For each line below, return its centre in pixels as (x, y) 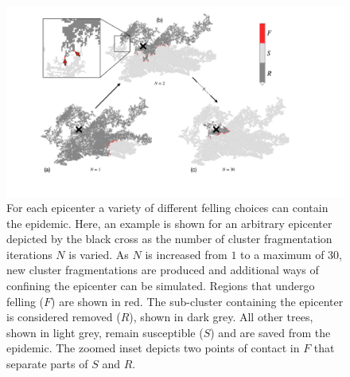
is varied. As (99, 254)
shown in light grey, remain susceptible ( (105, 332)
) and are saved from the (270, 332)
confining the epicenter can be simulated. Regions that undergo (161, 286)
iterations (29, 254)
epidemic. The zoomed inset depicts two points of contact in (153, 348)
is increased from (186, 254)
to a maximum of (282, 254)
